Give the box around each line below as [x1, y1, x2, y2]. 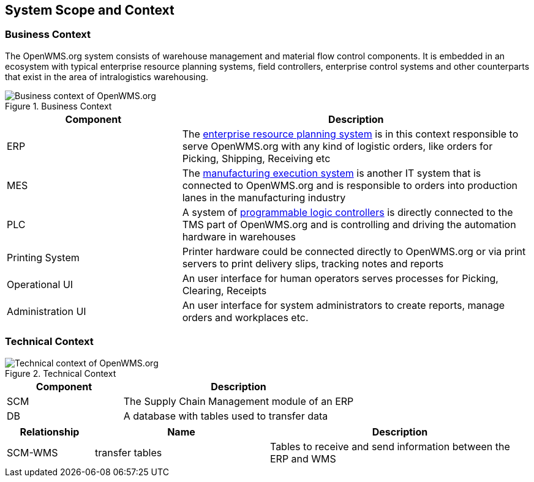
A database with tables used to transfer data [123, 409, 328, 422]
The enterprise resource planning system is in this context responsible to [182, 127, 519, 140]
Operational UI [7, 278, 73, 291]
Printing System [7, 251, 80, 264]
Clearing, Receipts [182, 284, 267, 297]
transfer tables [94, 446, 162, 459]
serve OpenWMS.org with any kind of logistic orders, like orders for [182, 139, 493, 152]
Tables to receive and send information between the [269, 440, 510, 453]
